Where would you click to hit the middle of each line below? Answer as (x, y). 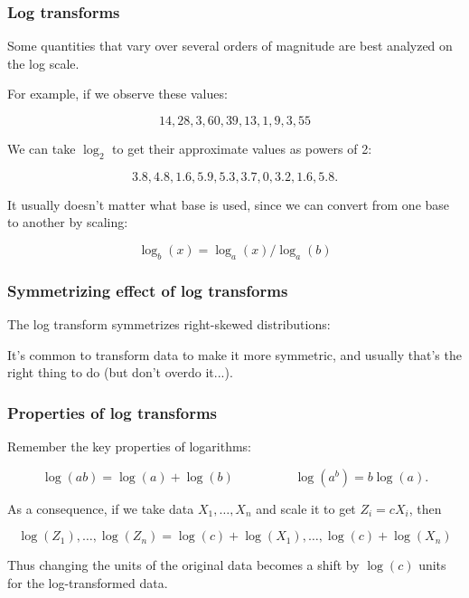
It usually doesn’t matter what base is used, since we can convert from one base (229, 204)
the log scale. (43, 63)
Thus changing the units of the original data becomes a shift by (183, 565)
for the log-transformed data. (88, 582)
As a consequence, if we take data (101, 508)
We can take (42, 148)
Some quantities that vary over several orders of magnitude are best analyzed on (230, 46)
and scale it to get (306, 508)
